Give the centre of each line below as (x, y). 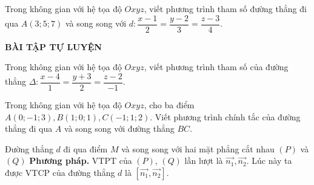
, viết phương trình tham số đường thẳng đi (225, 8)
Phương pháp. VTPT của (81, 161)
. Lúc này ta (269, 161)
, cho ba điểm (169, 104)
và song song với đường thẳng (119, 128)
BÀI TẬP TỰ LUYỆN (53, 46)
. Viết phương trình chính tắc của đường (225, 116)
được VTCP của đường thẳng (60, 172)
